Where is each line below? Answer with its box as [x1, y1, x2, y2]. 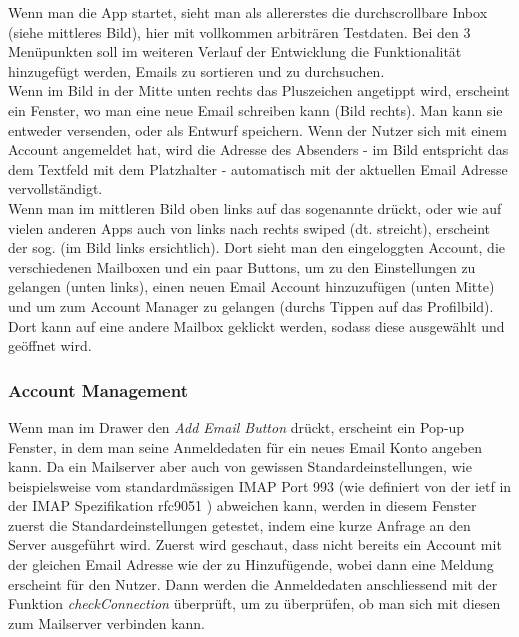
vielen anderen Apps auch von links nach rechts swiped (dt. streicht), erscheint [8, 217, 491, 238]
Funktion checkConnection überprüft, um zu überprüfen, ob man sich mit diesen [8, 593, 501, 614]
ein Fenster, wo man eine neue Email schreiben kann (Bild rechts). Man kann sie [8, 99, 503, 120]
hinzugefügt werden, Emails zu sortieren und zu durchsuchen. [8, 60, 385, 81]
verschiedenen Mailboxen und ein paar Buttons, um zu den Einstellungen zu [8, 256, 476, 277]
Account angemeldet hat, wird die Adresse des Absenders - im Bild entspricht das [8, 139, 509, 160]
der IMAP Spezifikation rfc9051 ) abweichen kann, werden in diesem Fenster [8, 495, 477, 516]
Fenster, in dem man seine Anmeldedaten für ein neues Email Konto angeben [8, 436, 482, 457]
